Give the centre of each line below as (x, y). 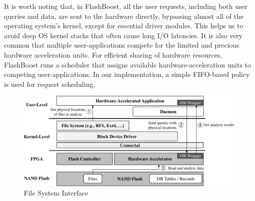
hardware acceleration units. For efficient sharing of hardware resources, (113, 54)
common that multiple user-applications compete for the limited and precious (122, 45)
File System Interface (56, 193)
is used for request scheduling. (50, 84)
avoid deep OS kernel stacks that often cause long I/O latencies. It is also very (123, 35)
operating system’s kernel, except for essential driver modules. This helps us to (124, 26)
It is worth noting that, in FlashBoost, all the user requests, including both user (126, 6)
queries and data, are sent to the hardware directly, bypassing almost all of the (124, 16)
